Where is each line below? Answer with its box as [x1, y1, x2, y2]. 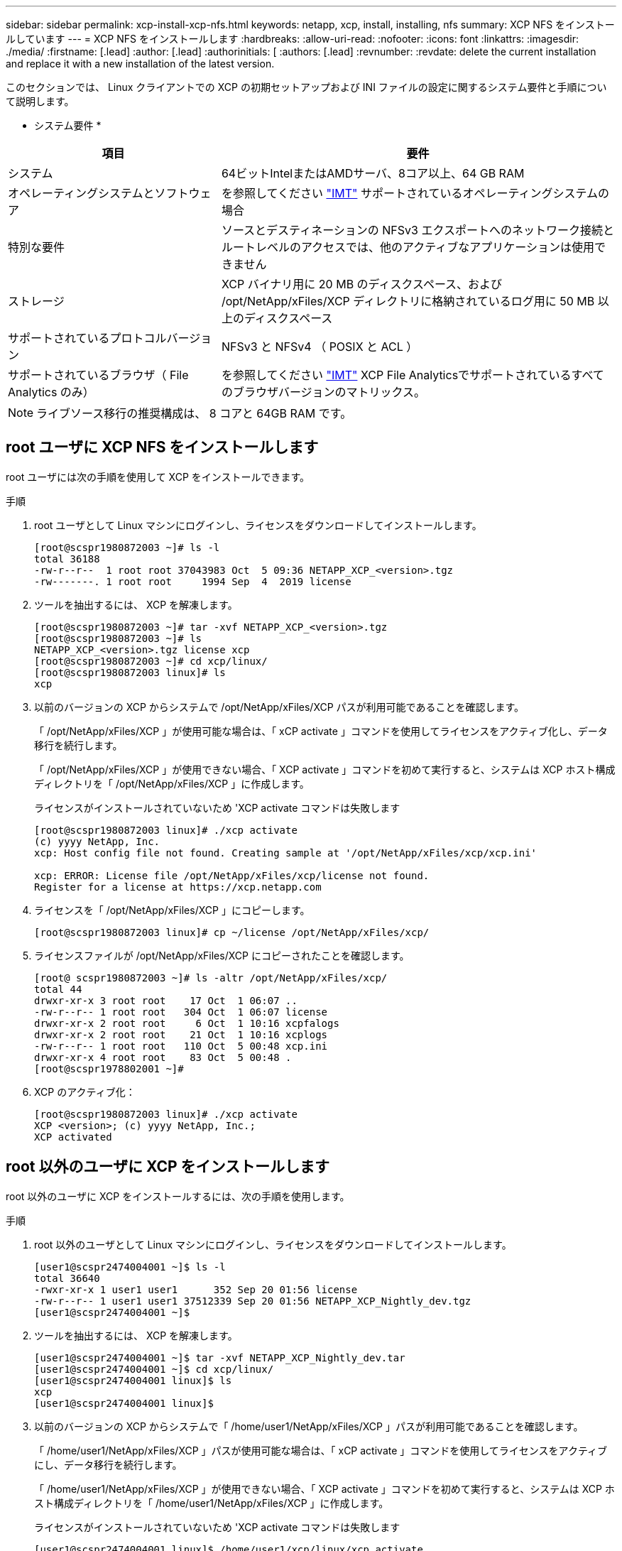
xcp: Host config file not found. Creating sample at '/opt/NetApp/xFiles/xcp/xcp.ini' [34, 847, 538, 859]
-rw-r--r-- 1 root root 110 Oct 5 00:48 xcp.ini [34, 1040, 328, 1052]
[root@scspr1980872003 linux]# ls [34, 666, 226, 678]
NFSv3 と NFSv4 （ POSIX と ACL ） [221, 339, 418, 354]
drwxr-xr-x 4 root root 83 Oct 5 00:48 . [34, 1051, 292, 1063]
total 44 [34, 983, 82, 995]
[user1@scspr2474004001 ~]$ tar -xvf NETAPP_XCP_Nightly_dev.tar [34, 1351, 405, 1364]
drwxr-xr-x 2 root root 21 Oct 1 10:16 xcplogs [34, 1028, 328, 1040]
